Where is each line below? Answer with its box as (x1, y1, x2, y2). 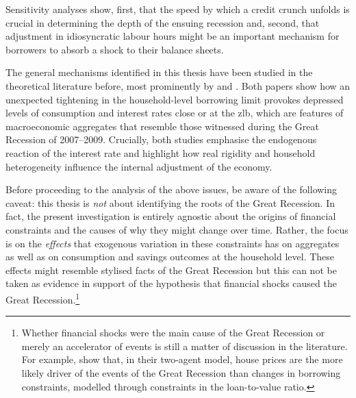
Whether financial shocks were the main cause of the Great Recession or (21, 325, 325, 340)
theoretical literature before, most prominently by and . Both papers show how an (5, 78, 351, 92)
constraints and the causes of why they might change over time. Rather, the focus (5, 222, 348, 236)
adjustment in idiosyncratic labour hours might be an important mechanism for (5, 29, 340, 43)
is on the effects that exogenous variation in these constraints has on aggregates (5, 236, 340, 250)
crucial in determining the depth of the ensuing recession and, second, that (5, 15, 320, 29)
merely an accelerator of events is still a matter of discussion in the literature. (21, 338, 348, 353)
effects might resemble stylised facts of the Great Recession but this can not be (5, 262, 337, 277)
